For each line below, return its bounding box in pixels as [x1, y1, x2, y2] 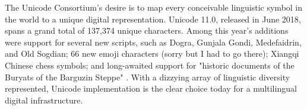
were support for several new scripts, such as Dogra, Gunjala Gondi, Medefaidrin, [5, 35, 302, 48]
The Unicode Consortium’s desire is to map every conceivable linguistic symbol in [5, 1, 303, 13]
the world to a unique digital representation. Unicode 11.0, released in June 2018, [5, 12, 301, 25]
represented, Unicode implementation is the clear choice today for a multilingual [5, 82, 297, 95]
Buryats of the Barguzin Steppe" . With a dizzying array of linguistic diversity [5, 70, 290, 83]
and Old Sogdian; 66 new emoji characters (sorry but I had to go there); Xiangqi [5, 47, 299, 60]
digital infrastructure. [5, 93, 83, 106]
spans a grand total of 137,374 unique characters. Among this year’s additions [5, 24, 289, 37]
